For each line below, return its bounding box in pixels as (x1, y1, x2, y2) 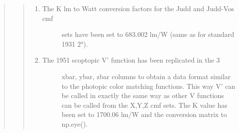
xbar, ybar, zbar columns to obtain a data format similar (61, 71, 231, 81)
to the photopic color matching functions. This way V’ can (61, 81, 236, 91)
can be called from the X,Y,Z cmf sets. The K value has (61, 100, 227, 110)
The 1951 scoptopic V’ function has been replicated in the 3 (42, 55, 220, 65)
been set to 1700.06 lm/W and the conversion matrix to (61, 109, 227, 119)
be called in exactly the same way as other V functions (61, 90, 224, 100)
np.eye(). (61, 118, 88, 129)
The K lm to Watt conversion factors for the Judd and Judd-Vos (42, 3, 234, 13)
